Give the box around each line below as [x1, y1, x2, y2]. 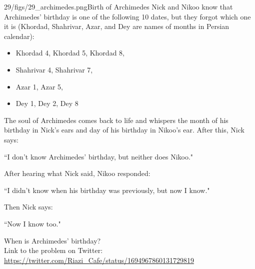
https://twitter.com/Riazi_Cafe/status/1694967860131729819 [4, 254, 194, 265]
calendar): [4, 30, 34, 41]
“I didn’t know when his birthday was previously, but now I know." [4, 184, 210, 195]
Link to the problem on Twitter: [4, 245, 103, 255]
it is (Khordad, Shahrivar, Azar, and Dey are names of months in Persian [4, 21, 229, 31]
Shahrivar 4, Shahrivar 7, [15, 64, 93, 74]
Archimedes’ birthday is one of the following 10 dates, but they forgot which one [4, 11, 251, 21]
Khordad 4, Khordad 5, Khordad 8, [15, 47, 124, 58]
